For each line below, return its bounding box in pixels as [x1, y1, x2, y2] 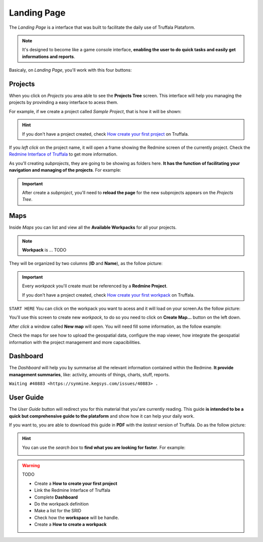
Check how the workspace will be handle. [34, 515, 119, 521]
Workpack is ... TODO [22, 247, 67, 253]
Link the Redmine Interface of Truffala [34, 487, 111, 493]
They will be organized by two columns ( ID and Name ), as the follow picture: [9, 261, 163, 266]
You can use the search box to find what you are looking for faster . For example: [22, 444, 186, 450]
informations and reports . [22, 54, 75, 60]
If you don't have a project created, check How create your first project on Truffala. [22, 131, 189, 137]
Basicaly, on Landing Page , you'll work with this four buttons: [9, 67, 132, 73]
